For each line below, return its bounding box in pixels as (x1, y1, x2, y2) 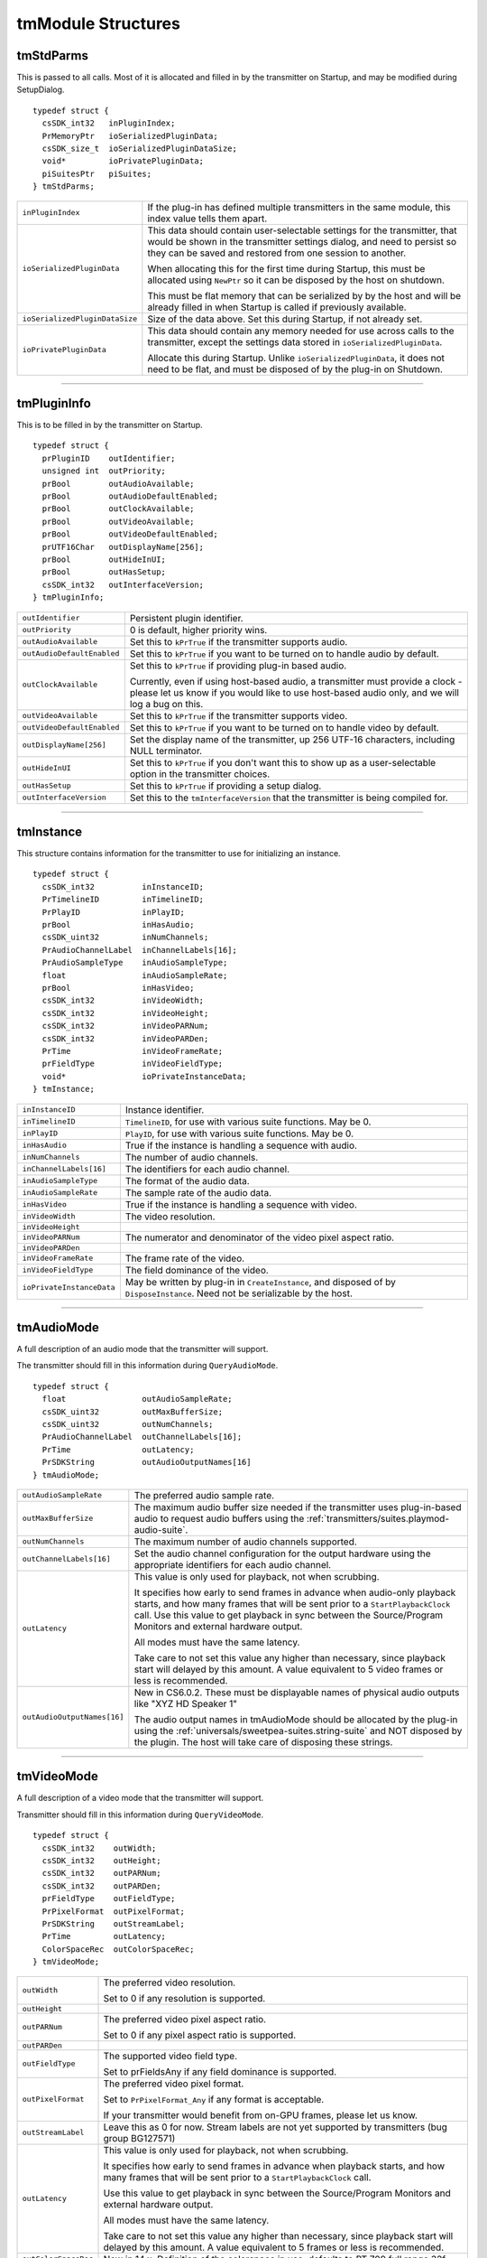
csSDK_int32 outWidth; (41, 1843, 157, 1853)
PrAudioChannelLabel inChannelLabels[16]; (41, 945, 238, 955)
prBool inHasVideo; (41, 983, 195, 993)
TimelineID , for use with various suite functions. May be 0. (124, 1115, 372, 1128)
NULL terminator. (129, 744, 203, 757)
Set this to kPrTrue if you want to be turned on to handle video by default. (129, 721, 439, 733)
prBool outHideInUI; (41, 555, 167, 564)
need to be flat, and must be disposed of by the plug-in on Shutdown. (147, 362, 444, 375)
